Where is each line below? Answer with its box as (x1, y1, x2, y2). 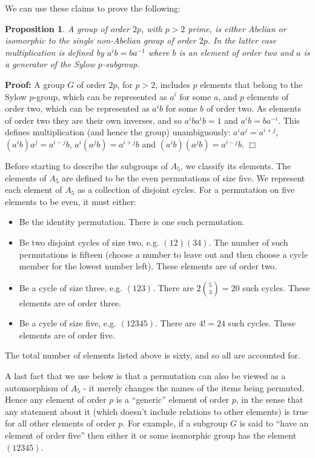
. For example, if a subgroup (122, 417, 228, 429)
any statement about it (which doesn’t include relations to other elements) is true (5, 405, 308, 417)
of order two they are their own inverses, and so (5, 113, 182, 126)
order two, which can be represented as (5, 102, 150, 115)
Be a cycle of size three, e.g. (19, 281, 122, 294)
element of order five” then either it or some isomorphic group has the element (5, 429, 297, 442)
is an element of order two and (179, 45, 294, 58)
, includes (155, 78, 190, 90)
